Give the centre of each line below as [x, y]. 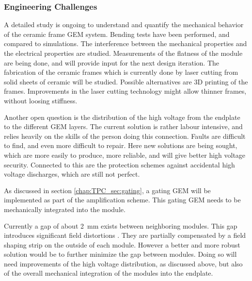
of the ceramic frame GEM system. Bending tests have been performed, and [117, 34]
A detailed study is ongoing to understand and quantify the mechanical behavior [124, 25]
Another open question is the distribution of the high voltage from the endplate [122, 117]
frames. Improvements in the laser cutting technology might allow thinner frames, [125, 91]
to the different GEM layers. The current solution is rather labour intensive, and [123, 126]
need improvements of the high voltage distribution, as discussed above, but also [123, 263]
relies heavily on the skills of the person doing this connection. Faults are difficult [125, 136]
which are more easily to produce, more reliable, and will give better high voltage [125, 155]
